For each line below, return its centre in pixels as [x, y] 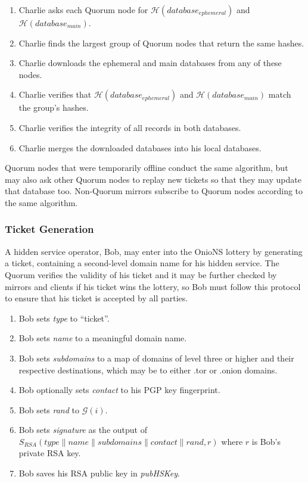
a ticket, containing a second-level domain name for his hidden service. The [142, 263]
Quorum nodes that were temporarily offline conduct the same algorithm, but [147, 168]
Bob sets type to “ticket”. [64, 318]
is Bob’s [266, 441]
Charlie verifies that [55, 94]
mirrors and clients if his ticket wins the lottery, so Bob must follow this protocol [153, 286]
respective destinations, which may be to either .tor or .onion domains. [148, 370]
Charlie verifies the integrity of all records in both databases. [130, 127]
